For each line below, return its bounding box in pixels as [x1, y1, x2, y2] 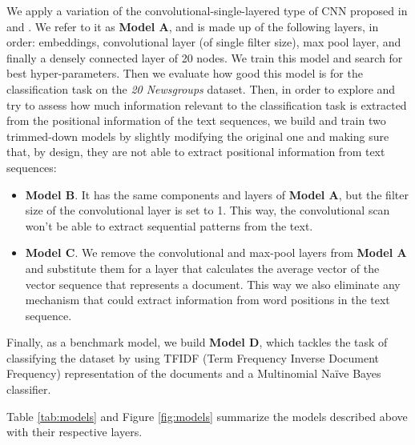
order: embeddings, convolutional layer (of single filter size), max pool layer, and [6, 34, 401, 50]
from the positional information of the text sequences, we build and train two [6, 112, 386, 129]
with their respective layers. [6, 423, 143, 440]
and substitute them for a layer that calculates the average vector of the [25, 259, 380, 276]
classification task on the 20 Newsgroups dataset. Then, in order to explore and [6, 80, 396, 97]
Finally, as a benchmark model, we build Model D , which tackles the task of [6, 334, 388, 351]
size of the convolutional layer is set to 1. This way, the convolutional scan [25, 202, 390, 218]
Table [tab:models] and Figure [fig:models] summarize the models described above [6, 407, 408, 424]
